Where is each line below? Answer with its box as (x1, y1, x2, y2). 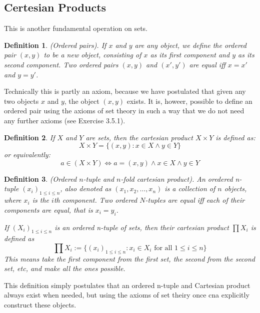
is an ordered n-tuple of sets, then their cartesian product (54, 222, 229, 232)
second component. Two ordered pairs (4, 59, 118, 69)
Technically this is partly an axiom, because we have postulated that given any (4, 86, 246, 96)
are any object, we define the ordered (134, 39, 246, 50)
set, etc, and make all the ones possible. (4, 263, 125, 274)
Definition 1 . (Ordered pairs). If (4, 39, 106, 50)
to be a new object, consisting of (43, 49, 141, 60)
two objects (4, 95, 39, 106)
